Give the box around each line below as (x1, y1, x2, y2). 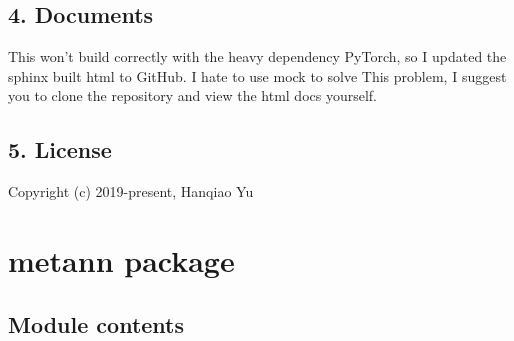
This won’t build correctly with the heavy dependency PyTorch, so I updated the (8, 46, 507, 67)
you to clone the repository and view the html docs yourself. (8, 85, 378, 106)
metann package (8, 239, 235, 280)
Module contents (8, 308, 185, 339)
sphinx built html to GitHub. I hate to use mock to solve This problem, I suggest (8, 65, 507, 86)
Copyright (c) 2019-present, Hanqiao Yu (8, 181, 254, 202)
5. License (8, 134, 112, 165)
